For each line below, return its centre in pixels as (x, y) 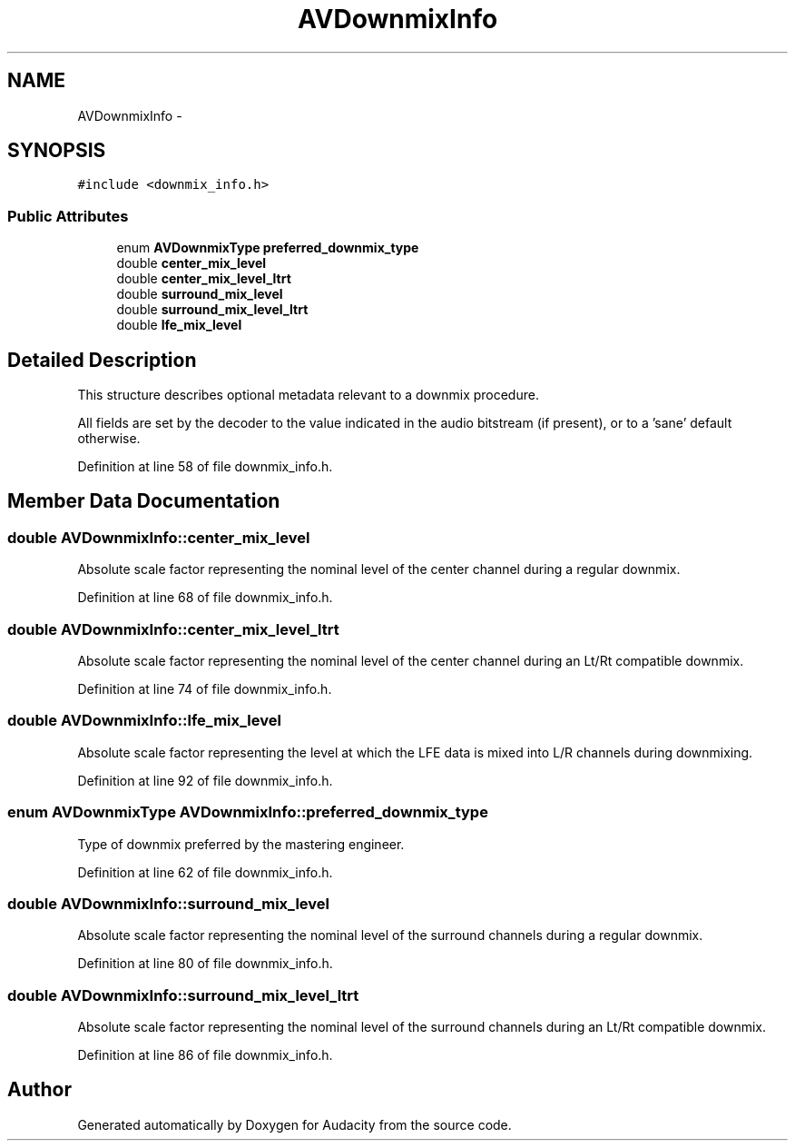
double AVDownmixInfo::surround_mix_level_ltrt (183, 995)
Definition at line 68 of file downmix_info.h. (205, 598)
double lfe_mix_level (179, 325)
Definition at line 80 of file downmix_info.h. (205, 964)
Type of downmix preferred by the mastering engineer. (241, 844)
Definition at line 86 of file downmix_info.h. (205, 1055)
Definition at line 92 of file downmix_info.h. (205, 780)
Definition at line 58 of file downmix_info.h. (205, 467)
